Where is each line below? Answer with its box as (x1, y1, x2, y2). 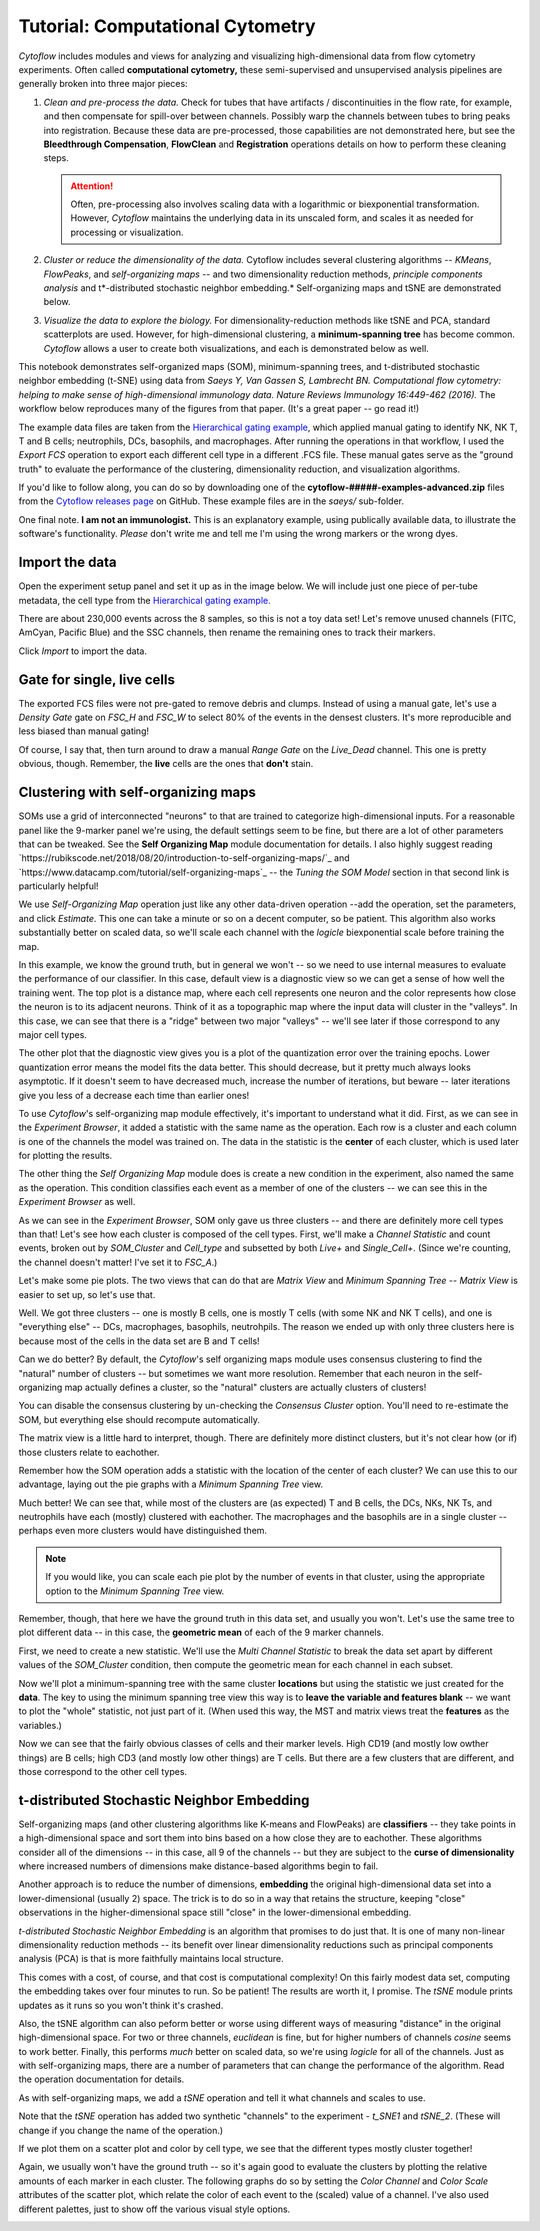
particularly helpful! (18, 880, 99, 892)
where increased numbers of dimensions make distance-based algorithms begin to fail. (18, 1860, 379, 1872)
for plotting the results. (18, 1150, 113, 1162)
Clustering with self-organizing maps (18, 784, 257, 801)
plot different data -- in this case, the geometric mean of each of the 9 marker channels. (18, 1626, 384, 1639)
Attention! (70, 180, 114, 192)
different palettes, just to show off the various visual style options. (18, 2203, 291, 2215)
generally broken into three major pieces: (18, 78, 189, 90)
